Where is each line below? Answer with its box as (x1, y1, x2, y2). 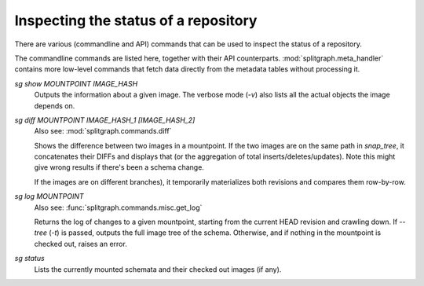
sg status (14, 254, 45, 263)
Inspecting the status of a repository (14, 12, 258, 29)
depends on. (34, 101, 75, 110)
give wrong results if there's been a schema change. (34, 163, 204, 172)
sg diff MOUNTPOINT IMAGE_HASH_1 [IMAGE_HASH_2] (14, 115, 196, 125)
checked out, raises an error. (34, 239, 127, 248)
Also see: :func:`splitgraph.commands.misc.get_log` (34, 203, 203, 212)
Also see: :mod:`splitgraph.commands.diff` (34, 126, 172, 136)
